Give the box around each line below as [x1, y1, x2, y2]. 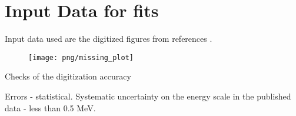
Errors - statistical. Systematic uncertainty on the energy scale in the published [5, 90, 291, 102]
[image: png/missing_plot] [28, 53, 134, 62]
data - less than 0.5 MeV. [5, 101, 96, 114]
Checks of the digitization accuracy [5, 70, 131, 82]
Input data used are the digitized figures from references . [5, 32, 212, 45]
